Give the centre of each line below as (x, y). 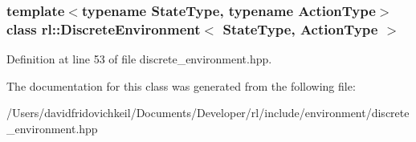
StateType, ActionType (300, 28)
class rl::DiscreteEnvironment (104, 28)
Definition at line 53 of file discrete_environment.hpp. (139, 59)
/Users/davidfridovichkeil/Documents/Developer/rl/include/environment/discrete (208, 113)
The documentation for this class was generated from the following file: (181, 85)
